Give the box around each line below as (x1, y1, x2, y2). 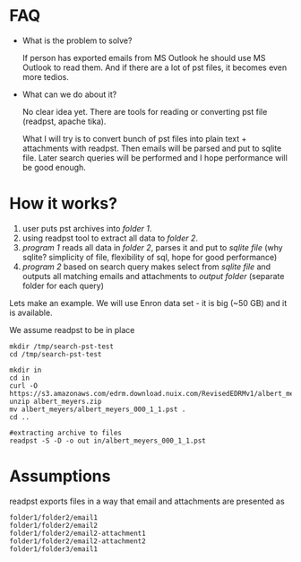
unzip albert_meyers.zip (9, 397, 102, 406)
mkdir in (9, 365, 42, 374)
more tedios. (21, 71, 69, 82)
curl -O (9, 381, 39, 391)
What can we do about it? (21, 89, 117, 100)
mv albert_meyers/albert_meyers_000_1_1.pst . (9, 405, 186, 414)
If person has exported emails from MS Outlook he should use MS (21, 52, 266, 63)
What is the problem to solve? (21, 35, 133, 46)
